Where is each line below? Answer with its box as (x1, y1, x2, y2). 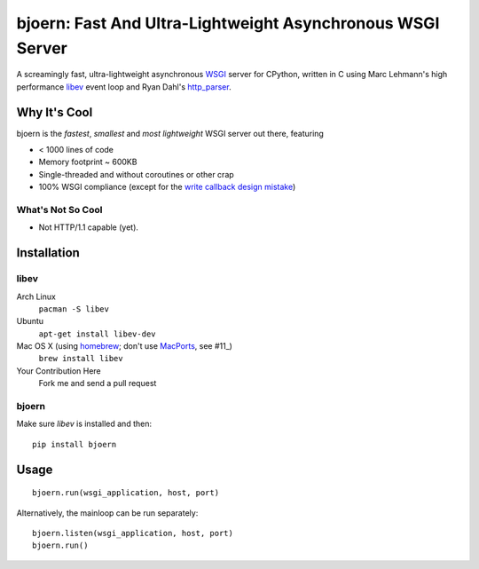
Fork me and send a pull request (38, 378, 157, 389)
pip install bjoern (32, 439, 117, 449)
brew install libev (38, 353, 123, 364)
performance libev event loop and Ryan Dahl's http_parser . (16, 81, 232, 92)
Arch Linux (16, 291, 57, 302)
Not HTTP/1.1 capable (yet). (38, 222, 139, 233)
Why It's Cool (16, 105, 93, 120)
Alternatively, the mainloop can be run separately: (16, 507, 199, 518)
